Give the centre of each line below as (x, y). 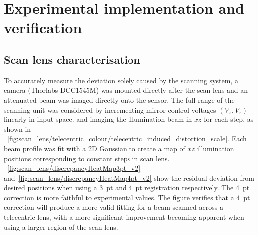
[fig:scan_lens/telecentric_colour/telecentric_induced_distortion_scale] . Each (127, 139)
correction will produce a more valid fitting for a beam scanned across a (114, 207)
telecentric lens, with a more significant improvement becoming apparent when (124, 217)
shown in (18, 129)
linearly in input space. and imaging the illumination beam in (98, 119)
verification (43, 28)
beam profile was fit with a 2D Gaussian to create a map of (95, 148)
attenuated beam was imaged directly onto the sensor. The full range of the (119, 99)
